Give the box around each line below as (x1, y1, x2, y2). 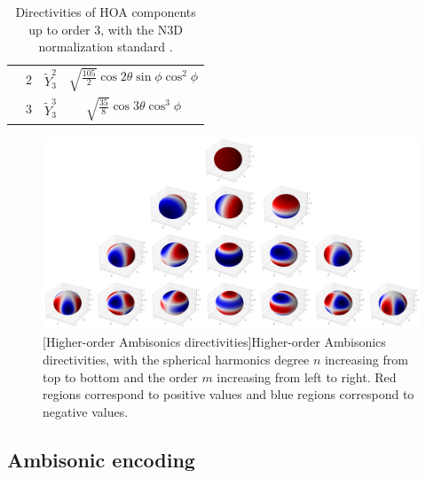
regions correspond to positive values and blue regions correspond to (43, 385, 414, 404)
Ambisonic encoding (7, 445, 195, 473)
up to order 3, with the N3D (28, 20, 183, 38)
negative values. (43, 402, 129, 420)
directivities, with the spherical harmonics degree (43, 350, 310, 369)
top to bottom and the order (43, 367, 198, 386)
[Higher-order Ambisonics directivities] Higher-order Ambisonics (43, 333, 386, 351)
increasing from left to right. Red (217, 367, 397, 386)
